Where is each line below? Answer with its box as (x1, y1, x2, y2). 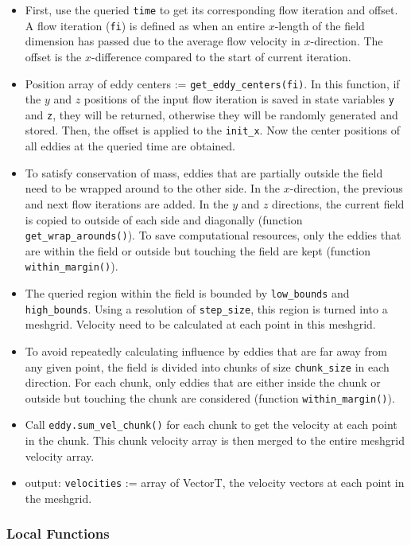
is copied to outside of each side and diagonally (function (25, 211, 303, 228)
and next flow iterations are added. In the (25, 195, 229, 212)
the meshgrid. (25, 489, 92, 506)
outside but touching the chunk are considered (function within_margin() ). (25, 389, 395, 406)
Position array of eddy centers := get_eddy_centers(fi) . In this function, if (25, 75, 400, 91)
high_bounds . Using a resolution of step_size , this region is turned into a (25, 300, 388, 317)
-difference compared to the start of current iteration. (91, 48, 351, 64)
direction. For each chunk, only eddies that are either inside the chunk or (25, 374, 381, 391)
